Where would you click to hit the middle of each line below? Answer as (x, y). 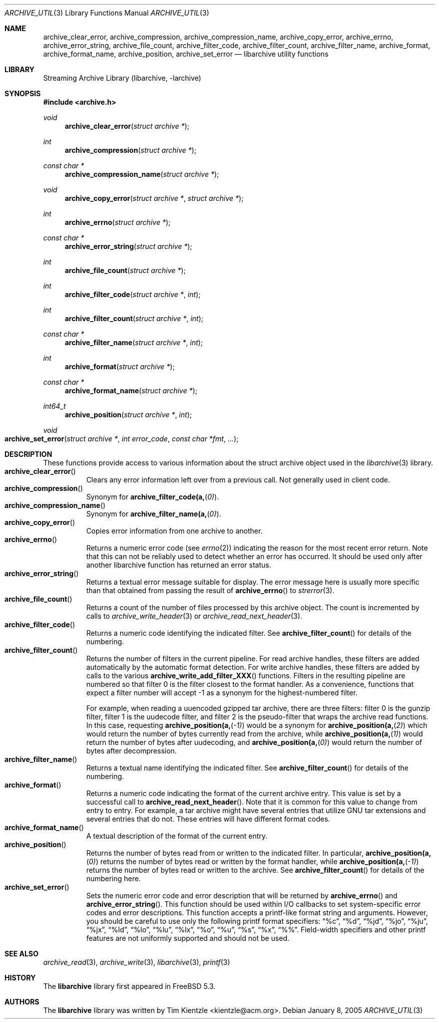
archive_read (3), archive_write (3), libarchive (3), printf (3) (137, 962)
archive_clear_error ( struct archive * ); (127, 126)
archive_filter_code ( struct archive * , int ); (133, 294)
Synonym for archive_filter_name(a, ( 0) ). (154, 514)
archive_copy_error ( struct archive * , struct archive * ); (154, 198)
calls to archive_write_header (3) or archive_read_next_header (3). (194, 616)
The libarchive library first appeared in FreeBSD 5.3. (129, 986)
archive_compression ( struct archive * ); (131, 150)
